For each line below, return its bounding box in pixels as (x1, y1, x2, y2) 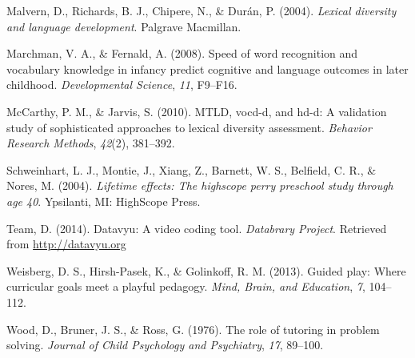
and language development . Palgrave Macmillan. (6, 18, 241, 34)
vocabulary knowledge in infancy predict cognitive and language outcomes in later (6, 60, 409, 77)
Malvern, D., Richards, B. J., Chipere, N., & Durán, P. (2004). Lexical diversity (6, 2, 397, 18)
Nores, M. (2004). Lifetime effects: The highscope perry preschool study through (6, 177, 393, 194)
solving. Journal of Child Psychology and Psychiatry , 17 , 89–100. (6, 336, 324, 353)
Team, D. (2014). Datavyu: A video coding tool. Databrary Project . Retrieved (6, 219, 387, 236)
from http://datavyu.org (6, 235, 126, 252)
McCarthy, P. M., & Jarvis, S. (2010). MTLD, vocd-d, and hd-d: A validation (6, 103, 387, 119)
